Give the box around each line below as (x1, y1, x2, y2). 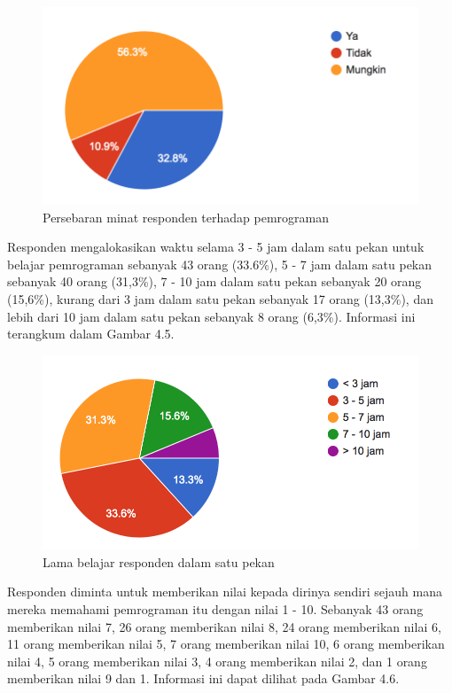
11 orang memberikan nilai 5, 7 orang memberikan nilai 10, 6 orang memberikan (7, 635, 445, 653)
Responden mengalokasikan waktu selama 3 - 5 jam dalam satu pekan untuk (7, 237, 425, 256)
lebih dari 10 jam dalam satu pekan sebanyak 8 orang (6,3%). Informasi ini (7, 307, 416, 325)
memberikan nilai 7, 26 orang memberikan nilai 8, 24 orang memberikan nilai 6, (7, 617, 441, 635)
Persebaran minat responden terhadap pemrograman (43, 207, 330, 226)
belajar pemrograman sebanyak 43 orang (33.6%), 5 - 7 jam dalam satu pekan (7, 254, 433, 273)
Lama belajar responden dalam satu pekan (43, 552, 275, 571)
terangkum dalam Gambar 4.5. (7, 324, 175, 343)
